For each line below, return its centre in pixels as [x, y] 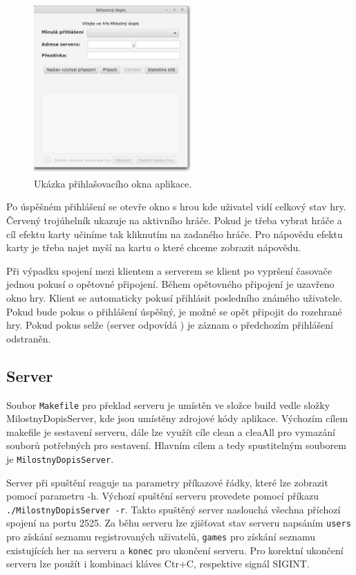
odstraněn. [29, 338]
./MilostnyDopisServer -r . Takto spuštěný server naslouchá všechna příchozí [174, 509]
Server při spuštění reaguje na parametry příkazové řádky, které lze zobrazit [167, 482]
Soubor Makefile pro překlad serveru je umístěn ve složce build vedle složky [168, 404]
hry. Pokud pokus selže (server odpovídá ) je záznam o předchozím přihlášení [170, 325]
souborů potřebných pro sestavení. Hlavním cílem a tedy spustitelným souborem [176, 445]
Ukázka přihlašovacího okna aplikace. [113, 183]
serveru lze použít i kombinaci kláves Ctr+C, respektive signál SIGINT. [158, 564]
